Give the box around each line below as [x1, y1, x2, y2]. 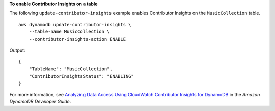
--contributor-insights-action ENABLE [29, 36, 126, 42]
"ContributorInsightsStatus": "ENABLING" [29, 73, 134, 79]
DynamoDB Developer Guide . [9, 99, 71, 105]
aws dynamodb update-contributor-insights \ [18, 22, 132, 27]
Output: [9, 47, 25, 53]
